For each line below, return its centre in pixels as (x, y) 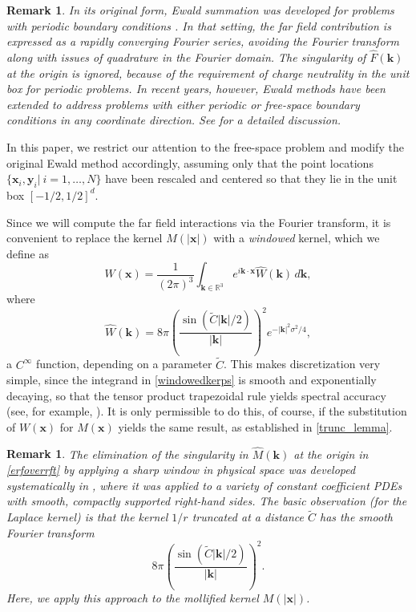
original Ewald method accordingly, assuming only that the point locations (190, 162)
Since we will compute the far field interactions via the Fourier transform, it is (199, 222)
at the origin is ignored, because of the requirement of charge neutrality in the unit (208, 73)
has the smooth (356, 517)
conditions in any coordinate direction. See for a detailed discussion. (174, 120)
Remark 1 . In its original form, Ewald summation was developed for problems (200, 10)
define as (28, 253)
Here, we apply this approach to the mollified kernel (133, 597)
